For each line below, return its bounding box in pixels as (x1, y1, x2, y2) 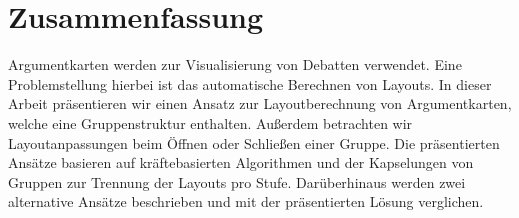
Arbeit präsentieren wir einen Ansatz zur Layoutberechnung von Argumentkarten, (8, 93, 512, 114)
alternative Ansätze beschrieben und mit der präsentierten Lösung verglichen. (8, 191, 484, 212)
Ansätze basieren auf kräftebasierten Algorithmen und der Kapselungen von (8, 152, 474, 173)
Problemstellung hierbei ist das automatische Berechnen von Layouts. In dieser (8, 73, 492, 94)
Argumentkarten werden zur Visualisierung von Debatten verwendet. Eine (8, 54, 462, 75)
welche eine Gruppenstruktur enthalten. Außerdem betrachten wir (8, 112, 413, 133)
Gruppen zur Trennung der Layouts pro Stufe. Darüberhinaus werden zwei (8, 171, 466, 192)
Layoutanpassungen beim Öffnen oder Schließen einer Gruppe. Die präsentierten (8, 132, 500, 153)
